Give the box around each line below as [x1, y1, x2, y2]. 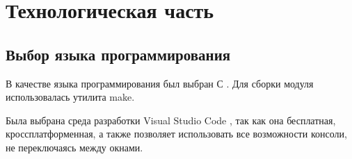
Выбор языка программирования [6, 43, 231, 65]
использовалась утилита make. [6, 90, 135, 104]
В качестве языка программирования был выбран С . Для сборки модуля [6, 76, 314, 90]
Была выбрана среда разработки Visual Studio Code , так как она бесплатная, [6, 112, 336, 127]
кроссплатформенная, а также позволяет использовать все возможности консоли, [6, 126, 347, 141]
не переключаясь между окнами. [6, 140, 143, 154]
